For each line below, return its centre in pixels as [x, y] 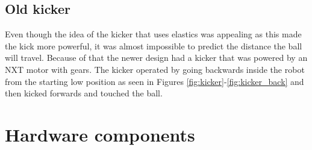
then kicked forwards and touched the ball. [84, 93]
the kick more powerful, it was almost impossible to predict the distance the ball [154, 45]
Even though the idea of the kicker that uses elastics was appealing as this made [153, 34]
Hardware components [100, 134]
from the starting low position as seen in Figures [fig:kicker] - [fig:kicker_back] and [154, 81]
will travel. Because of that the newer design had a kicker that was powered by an [156, 58]
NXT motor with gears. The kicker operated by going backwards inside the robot [155, 69]
